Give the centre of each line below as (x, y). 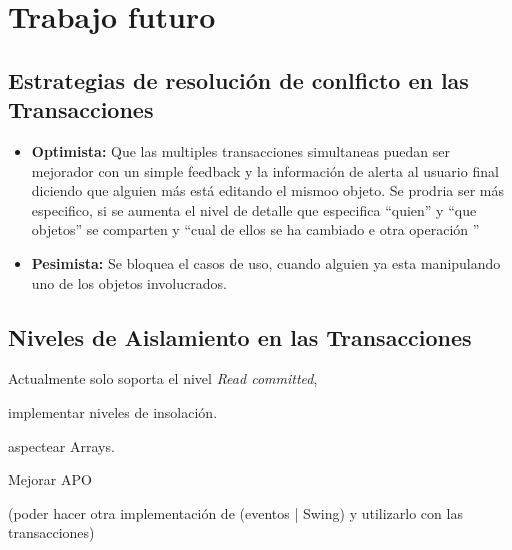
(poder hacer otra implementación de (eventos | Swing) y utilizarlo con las (235, 512)
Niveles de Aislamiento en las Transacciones (240, 336)
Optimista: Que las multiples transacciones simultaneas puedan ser (240, 150)
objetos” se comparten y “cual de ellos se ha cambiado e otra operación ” (255, 229)
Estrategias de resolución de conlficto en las (238, 79)
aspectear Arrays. (61, 445)
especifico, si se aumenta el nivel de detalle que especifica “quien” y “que (254, 209)
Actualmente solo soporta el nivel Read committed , (163, 378)
